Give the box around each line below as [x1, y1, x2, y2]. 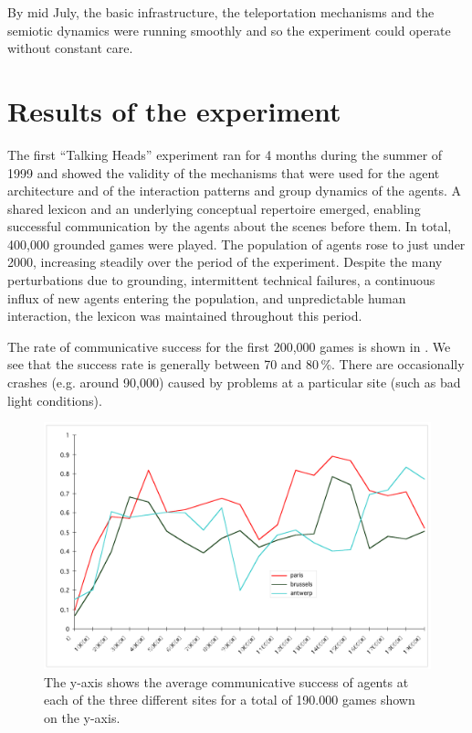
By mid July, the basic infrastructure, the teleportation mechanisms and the [7, 3, 435, 21]
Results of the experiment [7, 91, 341, 129]
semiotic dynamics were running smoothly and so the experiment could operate [7, 20, 451, 39]
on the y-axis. [44, 707, 121, 727]
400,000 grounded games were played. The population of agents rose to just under [7, 234, 466, 253]
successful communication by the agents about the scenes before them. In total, [7, 217, 452, 236]
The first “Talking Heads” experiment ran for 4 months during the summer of [7, 144, 443, 164]
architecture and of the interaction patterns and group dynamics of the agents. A [7, 181, 462, 200]
